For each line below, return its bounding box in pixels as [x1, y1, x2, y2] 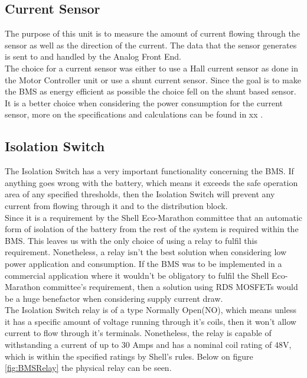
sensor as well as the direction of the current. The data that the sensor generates [5, 38, 297, 51]
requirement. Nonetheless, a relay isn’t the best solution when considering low [5, 246, 286, 258]
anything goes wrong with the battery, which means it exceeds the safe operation [5, 176, 298, 188]
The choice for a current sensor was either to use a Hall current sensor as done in [5, 61, 298, 74]
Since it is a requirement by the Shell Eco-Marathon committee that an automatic [5, 211, 302, 223]
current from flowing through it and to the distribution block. [5, 199, 228, 211]
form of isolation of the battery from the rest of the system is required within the [5, 223, 299, 235]
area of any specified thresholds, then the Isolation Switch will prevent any [5, 188, 275, 200]
